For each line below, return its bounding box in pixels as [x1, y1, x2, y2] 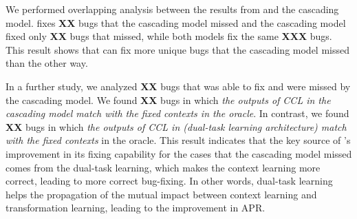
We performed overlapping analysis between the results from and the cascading [6, 2, 339, 16]
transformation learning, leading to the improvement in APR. [6, 200, 266, 215]
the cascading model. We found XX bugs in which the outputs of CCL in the [6, 92, 331, 107]
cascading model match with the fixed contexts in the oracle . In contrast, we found [6, 106, 349, 121]
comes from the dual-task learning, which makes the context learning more [6, 160, 321, 174]
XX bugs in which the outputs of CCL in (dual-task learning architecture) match [6, 119, 347, 134]
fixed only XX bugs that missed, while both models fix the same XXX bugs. [6, 29, 332, 43]
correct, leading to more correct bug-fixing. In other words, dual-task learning [6, 174, 333, 188]
